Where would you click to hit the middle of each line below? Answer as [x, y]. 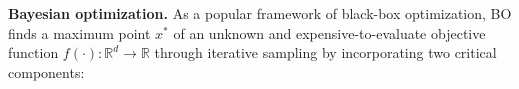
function [33, 52]
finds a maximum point [79, 32]
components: [46, 71]
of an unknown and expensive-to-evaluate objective [329, 32]
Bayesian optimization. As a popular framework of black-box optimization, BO [260, 13]
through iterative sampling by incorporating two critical [325, 52]
